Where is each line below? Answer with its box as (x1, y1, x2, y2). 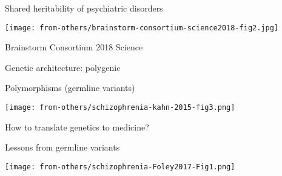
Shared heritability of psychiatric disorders (5, 2, 163, 14)
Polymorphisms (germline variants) (5, 81, 135, 94)
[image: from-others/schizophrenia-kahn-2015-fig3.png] (5, 103, 235, 112)
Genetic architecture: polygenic (5, 61, 121, 73)
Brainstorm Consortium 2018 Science (5, 41, 143, 53)
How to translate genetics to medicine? (5, 120, 149, 133)
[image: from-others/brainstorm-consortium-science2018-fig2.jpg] (5, 23, 279, 32)
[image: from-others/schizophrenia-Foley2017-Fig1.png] (5, 162, 235, 171)
